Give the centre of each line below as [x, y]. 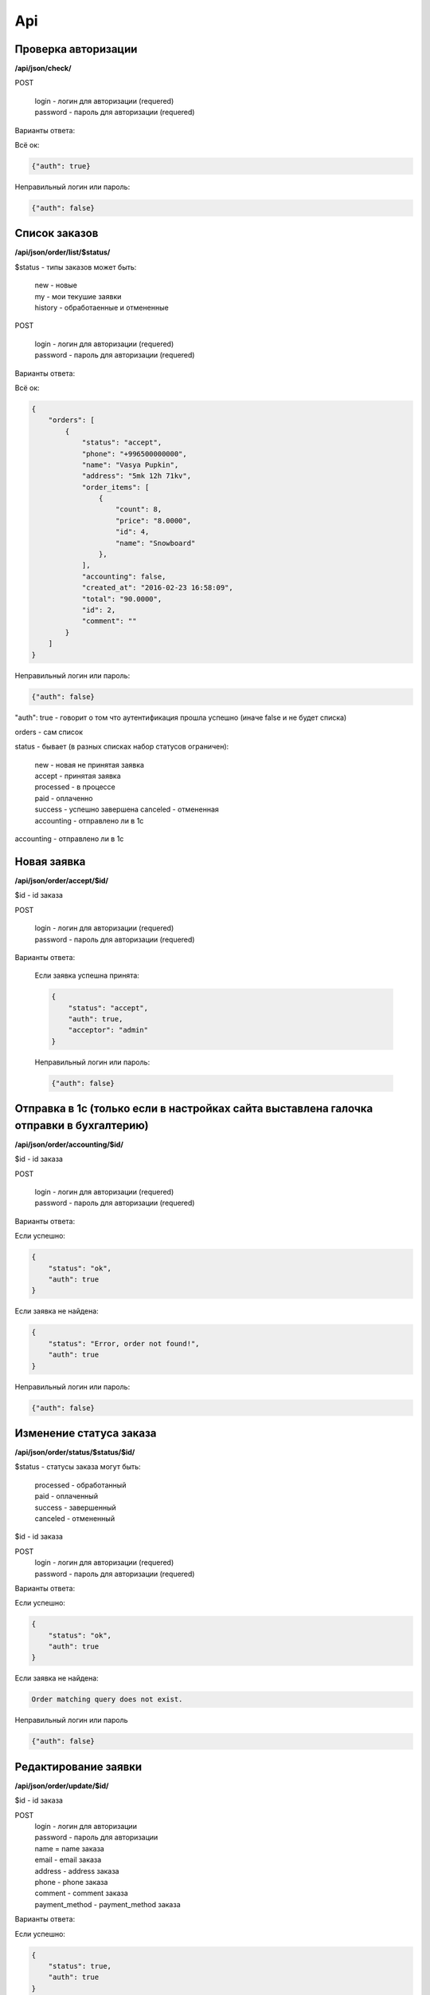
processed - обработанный [80, 1485]
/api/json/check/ [43, 69]
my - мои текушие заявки [78, 296]
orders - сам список [49, 732]
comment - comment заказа [82, 1893]
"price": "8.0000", [153, 520]
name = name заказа [70, 1848]
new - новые [56, 285]
